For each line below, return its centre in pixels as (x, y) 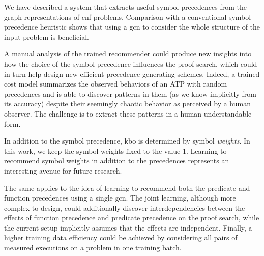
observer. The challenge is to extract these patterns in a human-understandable (128, 113)
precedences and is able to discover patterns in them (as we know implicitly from (130, 93)
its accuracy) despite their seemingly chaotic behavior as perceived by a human (127, 104)
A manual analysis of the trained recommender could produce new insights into (128, 54)
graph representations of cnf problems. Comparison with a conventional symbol (128, 17)
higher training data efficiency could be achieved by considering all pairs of (121, 237)
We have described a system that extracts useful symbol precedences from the (126, 7)
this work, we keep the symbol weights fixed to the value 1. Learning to (115, 150)
